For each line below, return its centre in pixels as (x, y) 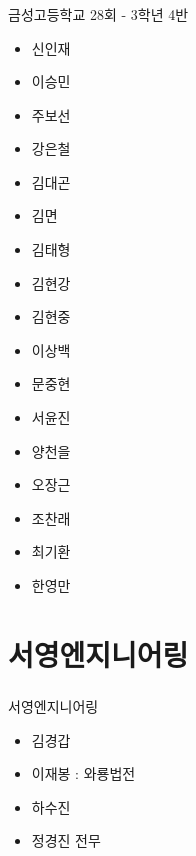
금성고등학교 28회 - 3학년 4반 (98, 13)
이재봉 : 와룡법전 (83, 773)
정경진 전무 (66, 840)
